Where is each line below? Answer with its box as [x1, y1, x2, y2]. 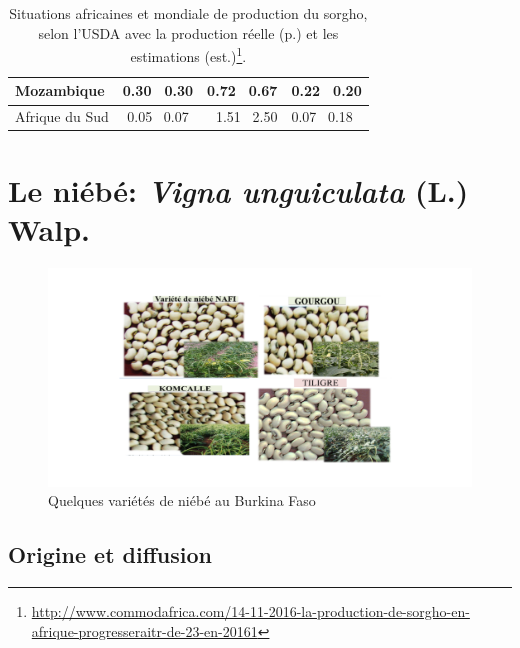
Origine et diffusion [8, 539, 212, 570]
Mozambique [15, 80, 105, 101]
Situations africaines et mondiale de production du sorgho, [9, 3, 368, 23]
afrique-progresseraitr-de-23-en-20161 [31, 620, 258, 641]
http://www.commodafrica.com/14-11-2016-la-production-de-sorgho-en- [31, 601, 470, 622]
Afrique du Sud [15, 106, 109, 127]
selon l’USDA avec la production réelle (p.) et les [38, 22, 339, 43]
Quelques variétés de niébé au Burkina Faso [48, 490, 316, 511]
